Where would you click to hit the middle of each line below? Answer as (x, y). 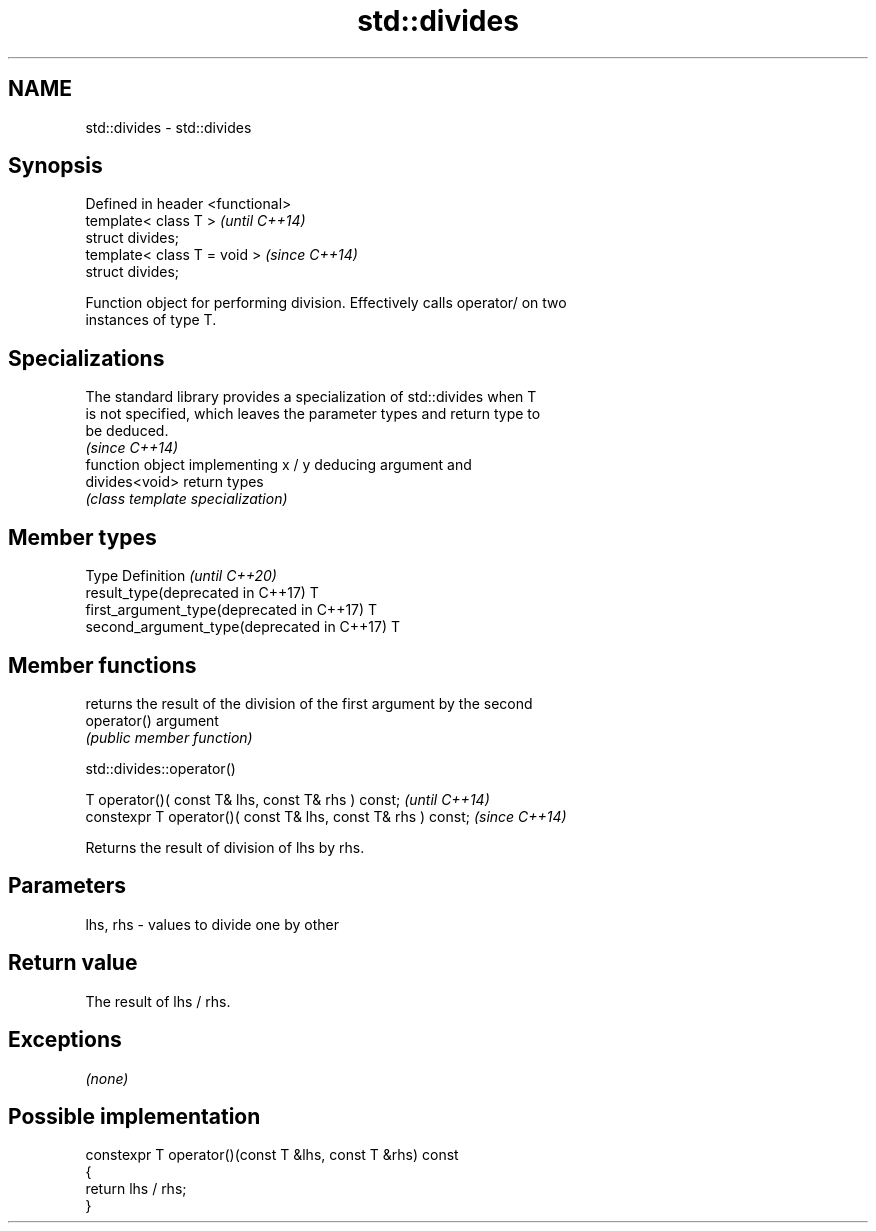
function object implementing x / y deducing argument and (278, 465)
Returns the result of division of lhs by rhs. (225, 847)
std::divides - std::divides (168, 127)
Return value (73, 963)
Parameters (67, 886)
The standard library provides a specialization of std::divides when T (311, 397)
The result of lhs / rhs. (158, 1001)
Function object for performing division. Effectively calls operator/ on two (326, 303)
